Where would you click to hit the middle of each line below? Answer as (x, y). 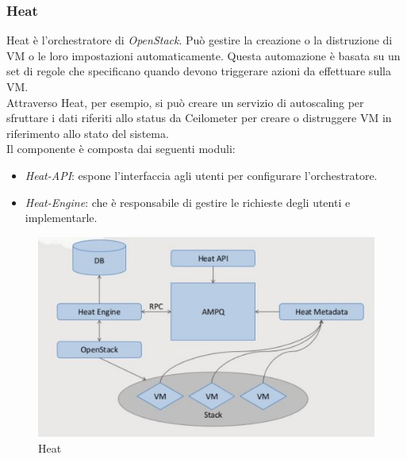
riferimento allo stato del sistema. (88, 133)
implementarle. (61, 218)
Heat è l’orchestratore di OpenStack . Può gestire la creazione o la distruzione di (200, 40)
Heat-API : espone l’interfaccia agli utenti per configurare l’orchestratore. (201, 175)
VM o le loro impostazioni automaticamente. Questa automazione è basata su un (203, 55)
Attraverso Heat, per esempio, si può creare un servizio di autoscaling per (185, 102)
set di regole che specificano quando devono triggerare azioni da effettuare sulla (199, 71)
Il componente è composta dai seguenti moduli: (121, 149)
